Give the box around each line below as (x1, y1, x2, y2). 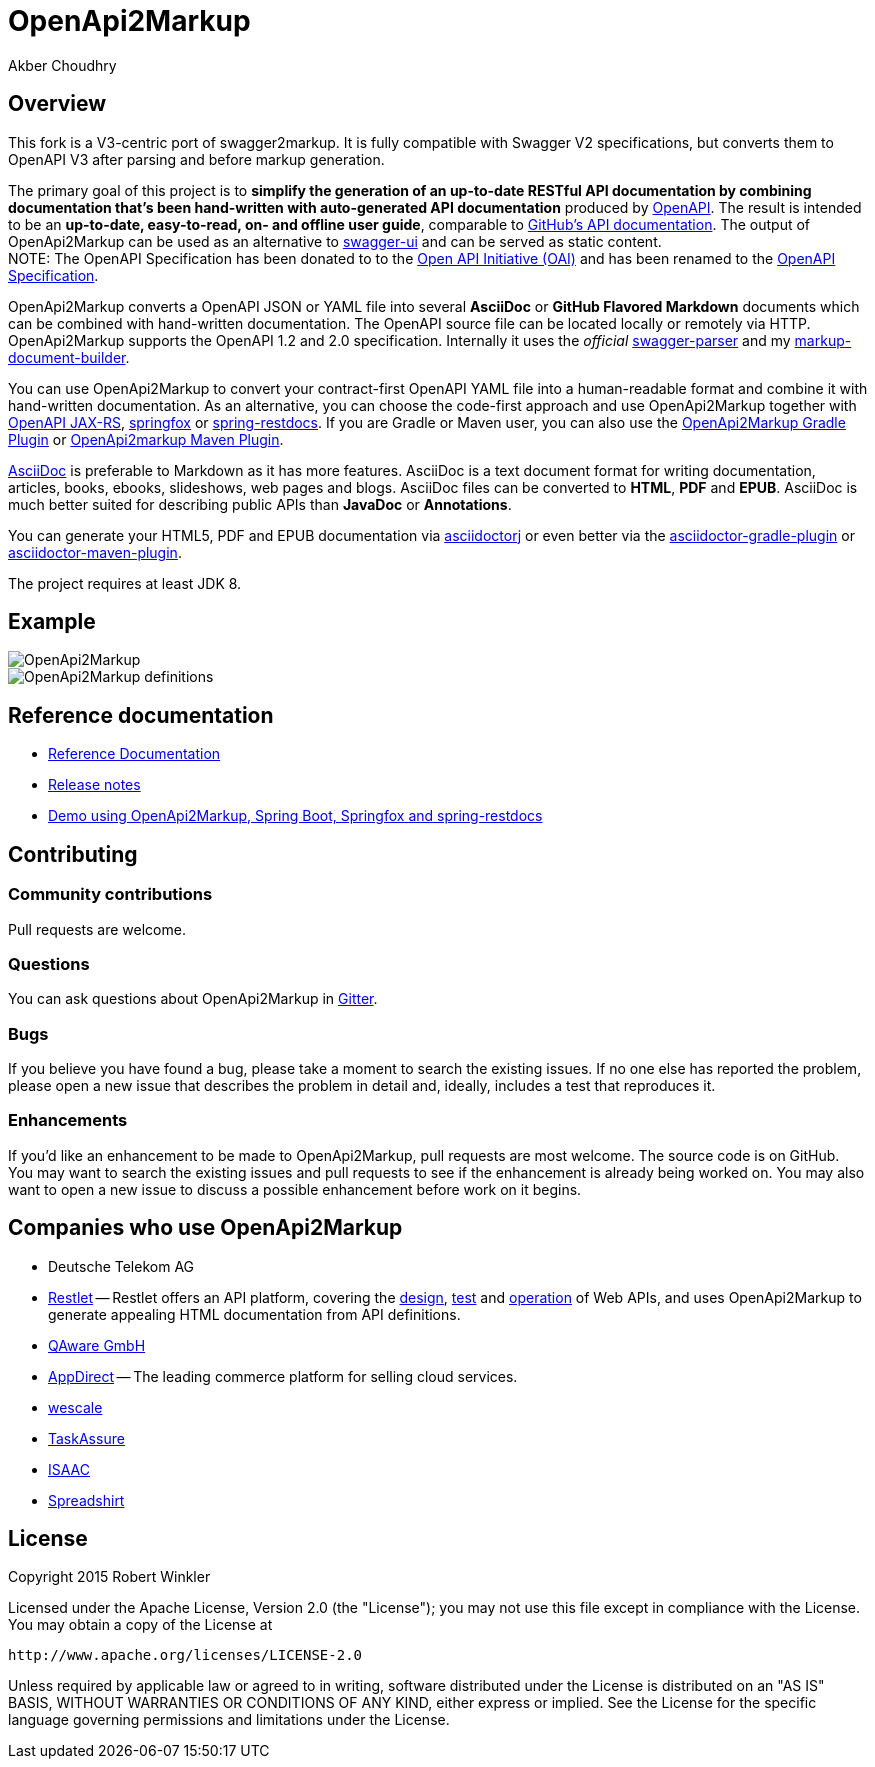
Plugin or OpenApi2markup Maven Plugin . (8, 430, 284, 448)
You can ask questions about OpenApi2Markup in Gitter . (8, 990, 378, 1008)
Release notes (48, 776, 141, 794)
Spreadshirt (48, 1491, 125, 1509)
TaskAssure (48, 1429, 125, 1447)
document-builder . (8, 348, 130, 366)
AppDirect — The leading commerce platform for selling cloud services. (48, 1367, 518, 1385)
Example (8, 609, 96, 635)
